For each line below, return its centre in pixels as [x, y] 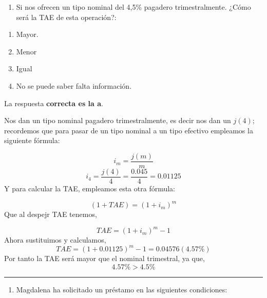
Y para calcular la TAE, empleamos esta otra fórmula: [90, 188]
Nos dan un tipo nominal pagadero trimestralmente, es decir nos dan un [118, 120]
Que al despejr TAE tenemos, [51, 214]
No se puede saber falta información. [74, 85]
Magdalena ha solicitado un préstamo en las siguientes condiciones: [122, 289]
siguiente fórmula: [32, 140]
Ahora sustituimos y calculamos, [55, 240]
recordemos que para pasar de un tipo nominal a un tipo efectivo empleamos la [129, 130]
